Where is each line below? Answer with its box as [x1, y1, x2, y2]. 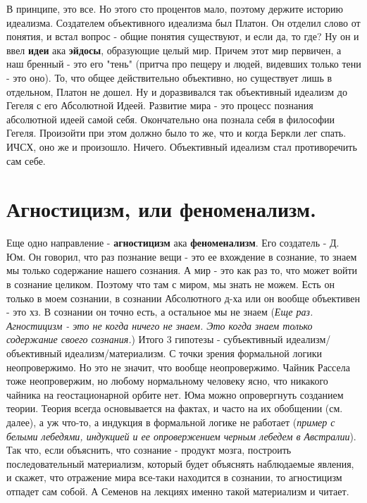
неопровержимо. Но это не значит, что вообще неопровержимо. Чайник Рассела [6, 359, 350, 374]
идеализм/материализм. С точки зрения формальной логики [65, 346, 323, 360]
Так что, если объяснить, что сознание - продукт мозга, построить [6, 442, 292, 457]
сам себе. [6, 153, 46, 168]
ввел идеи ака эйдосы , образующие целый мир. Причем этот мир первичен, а [6, 42, 342, 57]
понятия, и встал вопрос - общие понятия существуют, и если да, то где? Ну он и [6, 29, 359, 44]
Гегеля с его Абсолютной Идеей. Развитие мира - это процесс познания [6, 98, 313, 113]
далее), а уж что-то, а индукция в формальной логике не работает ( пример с [6, 414, 335, 429]
